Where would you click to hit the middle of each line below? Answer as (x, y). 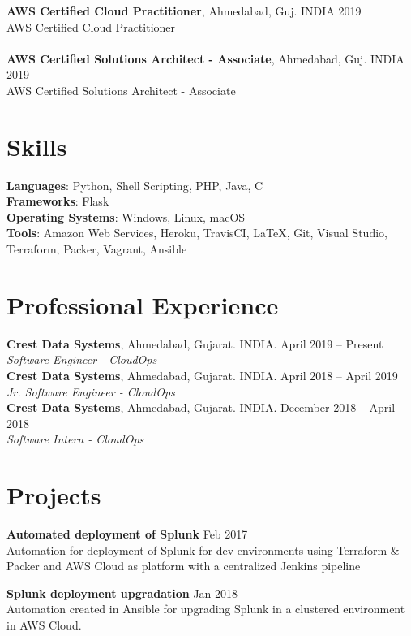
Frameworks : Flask (58, 201)
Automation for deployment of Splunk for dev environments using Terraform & (203, 549)
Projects (54, 495)
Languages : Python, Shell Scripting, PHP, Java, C (135, 185)
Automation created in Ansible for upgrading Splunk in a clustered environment (206, 609)
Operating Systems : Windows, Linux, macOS (126, 216)
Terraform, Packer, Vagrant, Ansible (97, 249)
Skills (37, 146)
